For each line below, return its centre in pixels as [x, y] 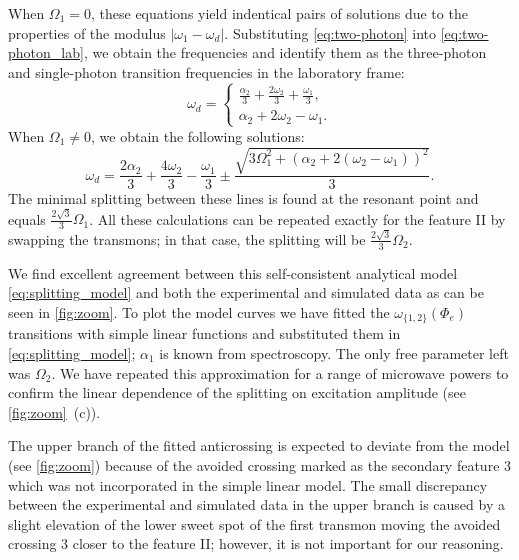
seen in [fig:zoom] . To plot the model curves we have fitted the [199, 311]
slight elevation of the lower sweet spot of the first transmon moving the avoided [254, 523]
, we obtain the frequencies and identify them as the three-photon [285, 52]
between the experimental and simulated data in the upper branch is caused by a [256, 504]
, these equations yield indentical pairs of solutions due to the [279, 13]
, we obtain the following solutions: [198, 135]
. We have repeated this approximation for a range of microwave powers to [280, 372]
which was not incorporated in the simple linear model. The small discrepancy [248, 484]
